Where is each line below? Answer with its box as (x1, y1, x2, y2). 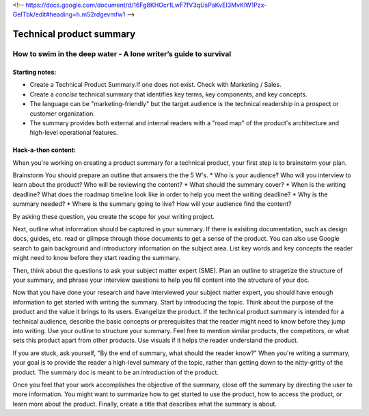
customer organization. (29, 109, 95, 118)
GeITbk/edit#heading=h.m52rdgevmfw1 (12, 10, 126, 18)
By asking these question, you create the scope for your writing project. (12, 212, 215, 220)
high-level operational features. (29, 129, 118, 137)
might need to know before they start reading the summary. (12, 254, 180, 262)
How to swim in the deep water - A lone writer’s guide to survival (12, 49, 232, 59)
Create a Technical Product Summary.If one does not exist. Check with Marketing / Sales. (29, 81, 282, 89)
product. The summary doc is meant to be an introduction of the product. (12, 368, 219, 376)
